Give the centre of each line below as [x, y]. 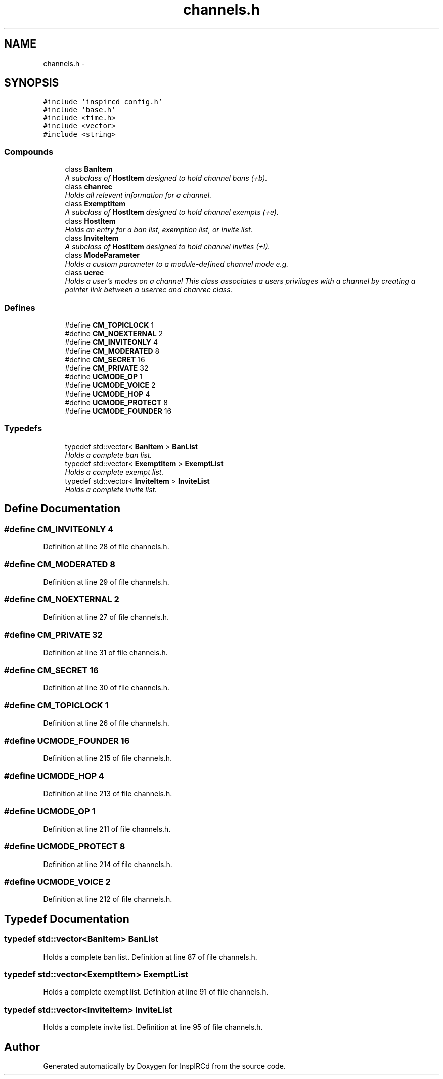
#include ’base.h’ [79, 110]
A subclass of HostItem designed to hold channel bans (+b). [166, 178]
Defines [20, 307]
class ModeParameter [102, 255]
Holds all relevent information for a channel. [138, 195]
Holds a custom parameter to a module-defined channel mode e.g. [177, 264]
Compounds [29, 152]
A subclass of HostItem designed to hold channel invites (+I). [167, 247]
